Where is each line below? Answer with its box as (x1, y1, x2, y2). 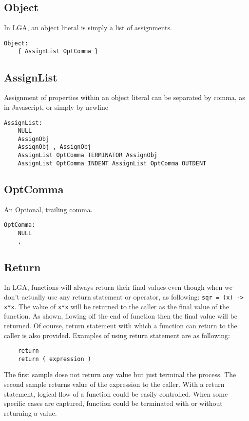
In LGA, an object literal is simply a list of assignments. (4, 22, 172, 33)
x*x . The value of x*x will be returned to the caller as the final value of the (4, 301, 229, 311)
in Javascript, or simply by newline (4, 101, 108, 112)
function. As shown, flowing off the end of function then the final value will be (4, 311, 237, 321)
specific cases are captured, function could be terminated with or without (4, 398, 223, 408)
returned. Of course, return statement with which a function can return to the (4, 320, 237, 330)
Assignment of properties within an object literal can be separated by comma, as (4, 92, 245, 102)
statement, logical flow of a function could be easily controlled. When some (4, 388, 228, 399)
